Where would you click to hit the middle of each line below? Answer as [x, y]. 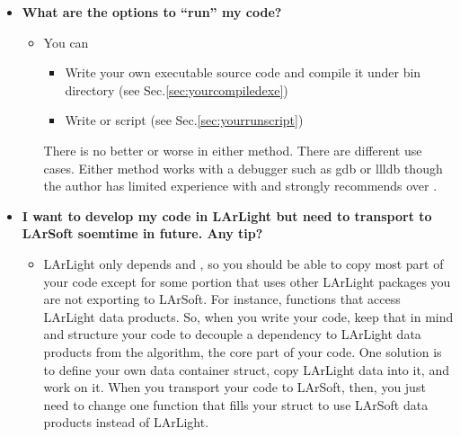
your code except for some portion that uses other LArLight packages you [247, 281]
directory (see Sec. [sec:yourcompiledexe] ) [177, 89]
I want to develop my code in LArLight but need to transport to [227, 215]
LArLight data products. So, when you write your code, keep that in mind [248, 316]
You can [66, 42]
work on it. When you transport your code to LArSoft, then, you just [234, 387]
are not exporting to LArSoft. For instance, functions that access [222, 299]
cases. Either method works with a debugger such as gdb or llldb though [243, 168]
